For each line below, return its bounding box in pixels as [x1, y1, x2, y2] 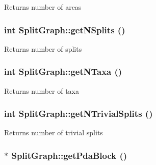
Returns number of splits [4, 43, 82, 54]
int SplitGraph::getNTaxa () [4, 65, 122, 78]
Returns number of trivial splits [4, 127, 103, 138]
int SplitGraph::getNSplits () [4, 23, 125, 36]
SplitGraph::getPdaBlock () [11, 149, 127, 161]
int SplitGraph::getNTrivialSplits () [4, 107, 153, 120]
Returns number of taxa [4, 85, 79, 96]
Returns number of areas [4, 2, 82, 12]
